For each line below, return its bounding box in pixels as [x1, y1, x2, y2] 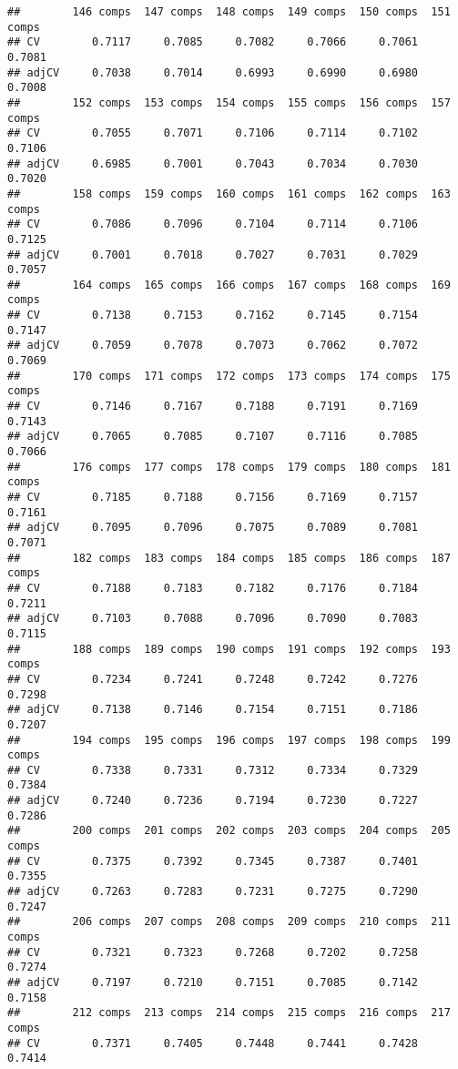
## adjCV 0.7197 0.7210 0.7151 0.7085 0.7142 [7, 976, 419, 989]
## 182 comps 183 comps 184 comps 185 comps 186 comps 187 [7, 551, 451, 565]
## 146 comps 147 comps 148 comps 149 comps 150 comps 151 [7, 5, 451, 18]
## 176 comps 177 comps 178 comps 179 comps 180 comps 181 [7, 460, 451, 473]
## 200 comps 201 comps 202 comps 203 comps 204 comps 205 [7, 824, 451, 838]
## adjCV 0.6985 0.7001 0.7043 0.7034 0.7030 [7, 157, 419, 170]
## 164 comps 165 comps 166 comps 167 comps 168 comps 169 [7, 278, 451, 291]
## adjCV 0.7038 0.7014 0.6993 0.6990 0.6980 [7, 66, 419, 79]
